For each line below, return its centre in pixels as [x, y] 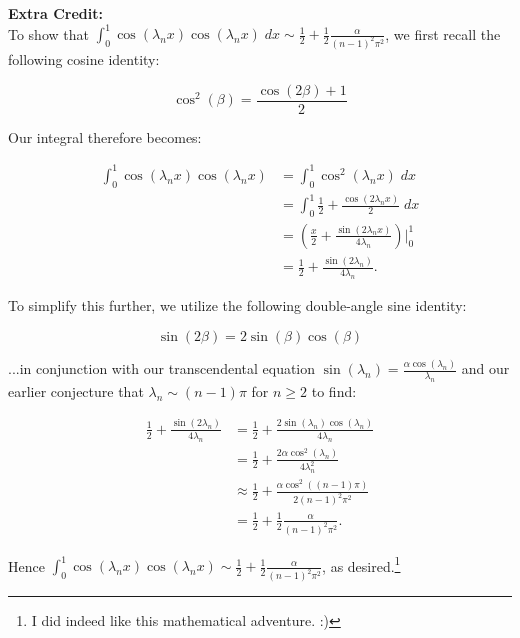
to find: [334, 390]
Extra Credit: [55, 13]
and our [485, 368]
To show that [48, 33]
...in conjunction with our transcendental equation [162, 368]
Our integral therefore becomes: [105, 136]
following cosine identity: [84, 58]
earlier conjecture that [76, 390]
